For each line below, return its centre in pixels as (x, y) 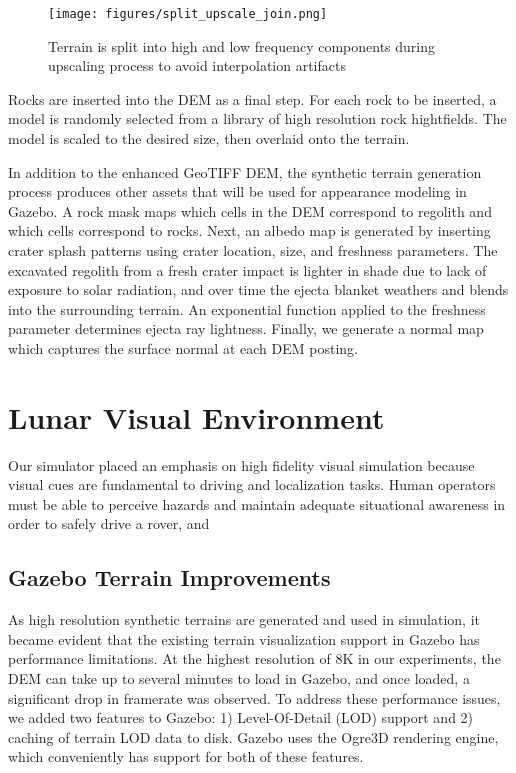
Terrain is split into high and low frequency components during (241, 45)
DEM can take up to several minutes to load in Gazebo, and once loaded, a (239, 678)
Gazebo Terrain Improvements (169, 577)
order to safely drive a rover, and (109, 523)
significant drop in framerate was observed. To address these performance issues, (254, 697)
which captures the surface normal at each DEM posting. (183, 347)
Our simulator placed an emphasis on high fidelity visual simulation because (241, 464)
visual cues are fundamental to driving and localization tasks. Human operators (252, 484)
